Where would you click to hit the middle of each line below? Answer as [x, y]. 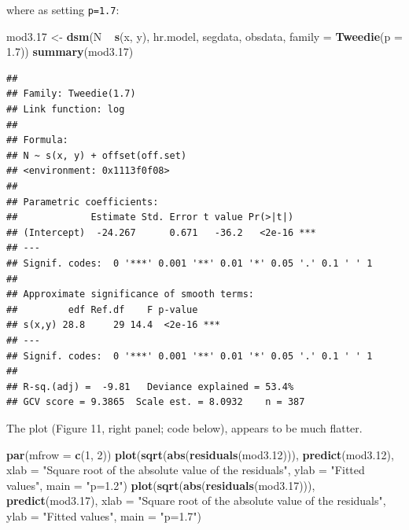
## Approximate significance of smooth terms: [130, 294]
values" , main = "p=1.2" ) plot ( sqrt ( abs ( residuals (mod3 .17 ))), [161, 485]
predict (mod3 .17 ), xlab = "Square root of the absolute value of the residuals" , [196, 501]
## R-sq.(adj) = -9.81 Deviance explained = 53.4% [150, 386]
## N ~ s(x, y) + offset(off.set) [97, 155]
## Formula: [37, 140]
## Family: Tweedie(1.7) [71, 94]
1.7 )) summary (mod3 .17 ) [70, 52]
